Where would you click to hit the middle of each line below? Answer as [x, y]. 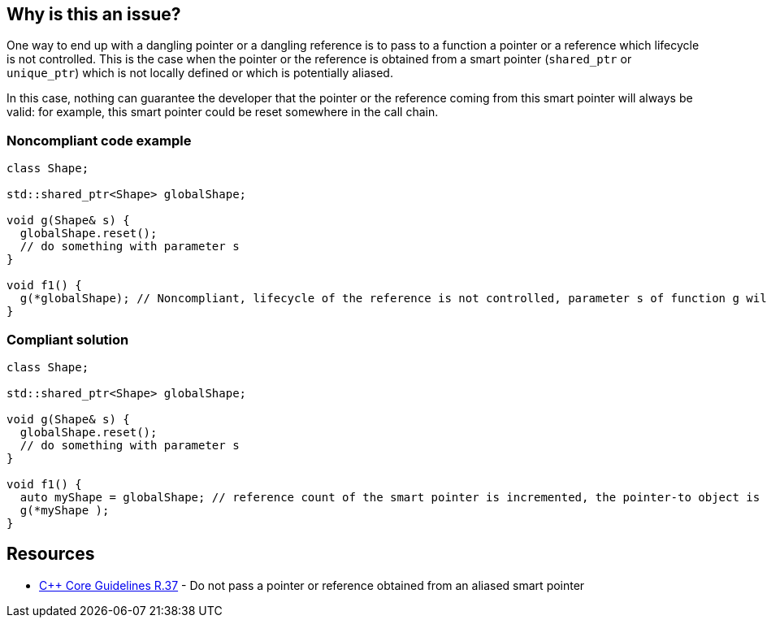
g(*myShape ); [65, 510]
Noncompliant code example [99, 140]
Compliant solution [68, 339]
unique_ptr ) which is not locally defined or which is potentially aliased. [200, 73]
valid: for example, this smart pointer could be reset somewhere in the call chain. [223, 112]
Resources [51, 554]
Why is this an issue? [94, 14]
